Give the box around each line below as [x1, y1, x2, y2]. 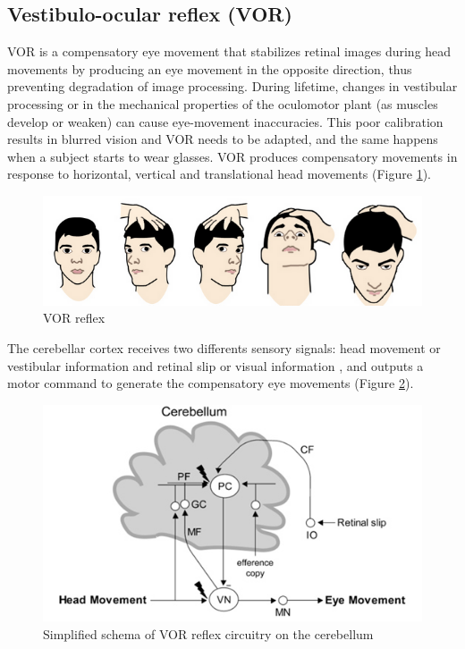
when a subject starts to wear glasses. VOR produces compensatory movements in [7, 147, 458, 165]
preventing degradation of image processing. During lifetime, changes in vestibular [7, 77, 458, 96]
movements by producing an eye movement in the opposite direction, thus [7, 59, 412, 78]
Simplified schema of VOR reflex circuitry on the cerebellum [43, 625, 374, 644]
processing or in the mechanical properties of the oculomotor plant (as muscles [7, 94, 438, 113]
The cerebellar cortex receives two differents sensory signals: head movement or [7, 339, 441, 357]
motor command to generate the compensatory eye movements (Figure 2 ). [7, 374, 414, 392]
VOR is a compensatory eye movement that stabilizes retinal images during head [7, 42, 452, 61]
